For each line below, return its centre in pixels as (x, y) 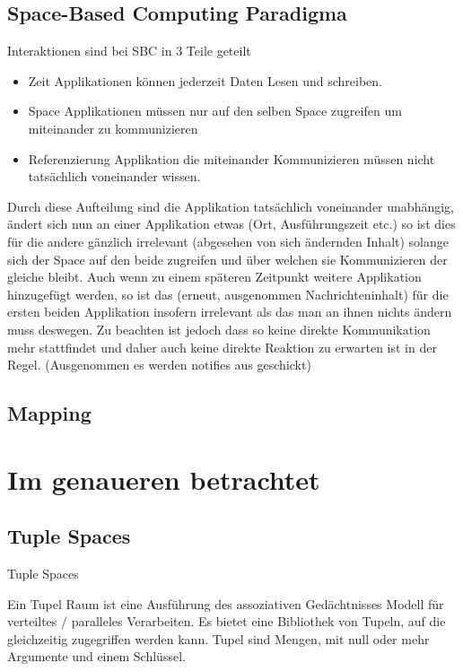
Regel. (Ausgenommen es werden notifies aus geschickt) (159, 365)
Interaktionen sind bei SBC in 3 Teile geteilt (129, 51)
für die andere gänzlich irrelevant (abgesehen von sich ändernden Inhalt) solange (228, 241)
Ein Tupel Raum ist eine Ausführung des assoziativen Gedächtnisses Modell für (226, 603)
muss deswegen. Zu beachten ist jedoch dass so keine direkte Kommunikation (219, 329)
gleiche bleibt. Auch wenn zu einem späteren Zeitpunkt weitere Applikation (214, 277)
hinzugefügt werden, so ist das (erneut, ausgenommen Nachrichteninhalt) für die (228, 294)
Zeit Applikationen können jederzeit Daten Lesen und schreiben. (205, 80)
